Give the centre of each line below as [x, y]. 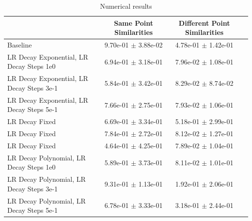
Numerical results [126, 6]
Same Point [134, 23]
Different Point [204, 23]
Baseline [20, 45]
